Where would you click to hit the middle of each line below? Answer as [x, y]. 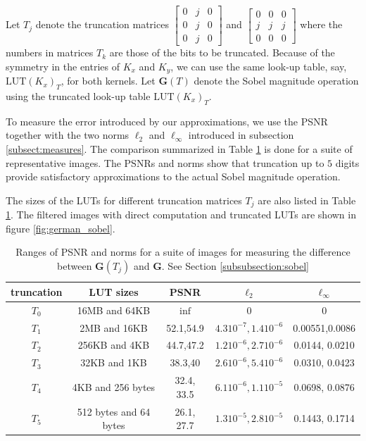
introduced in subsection [241, 135]
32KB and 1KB [114, 362]
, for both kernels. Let [108, 81]
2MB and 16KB [114, 327]
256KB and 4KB [114, 345]
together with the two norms [68, 135]
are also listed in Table [307, 200]
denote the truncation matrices [102, 24]
